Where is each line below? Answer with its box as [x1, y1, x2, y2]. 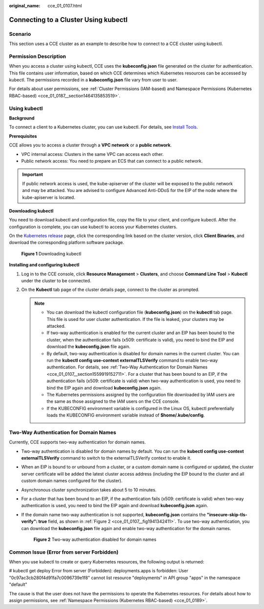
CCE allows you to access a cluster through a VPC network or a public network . [9, 142, 172, 148]
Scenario [9, 30, 31, 37]
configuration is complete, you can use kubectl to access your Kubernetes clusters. [9, 223, 177, 230]
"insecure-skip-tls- [207, 512, 248, 517]
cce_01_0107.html [47, 3, 82, 8]
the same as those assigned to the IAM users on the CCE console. [46, 398, 180, 404]
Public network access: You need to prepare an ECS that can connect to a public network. [21, 158, 203, 164]
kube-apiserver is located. [22, 194, 75, 200]
